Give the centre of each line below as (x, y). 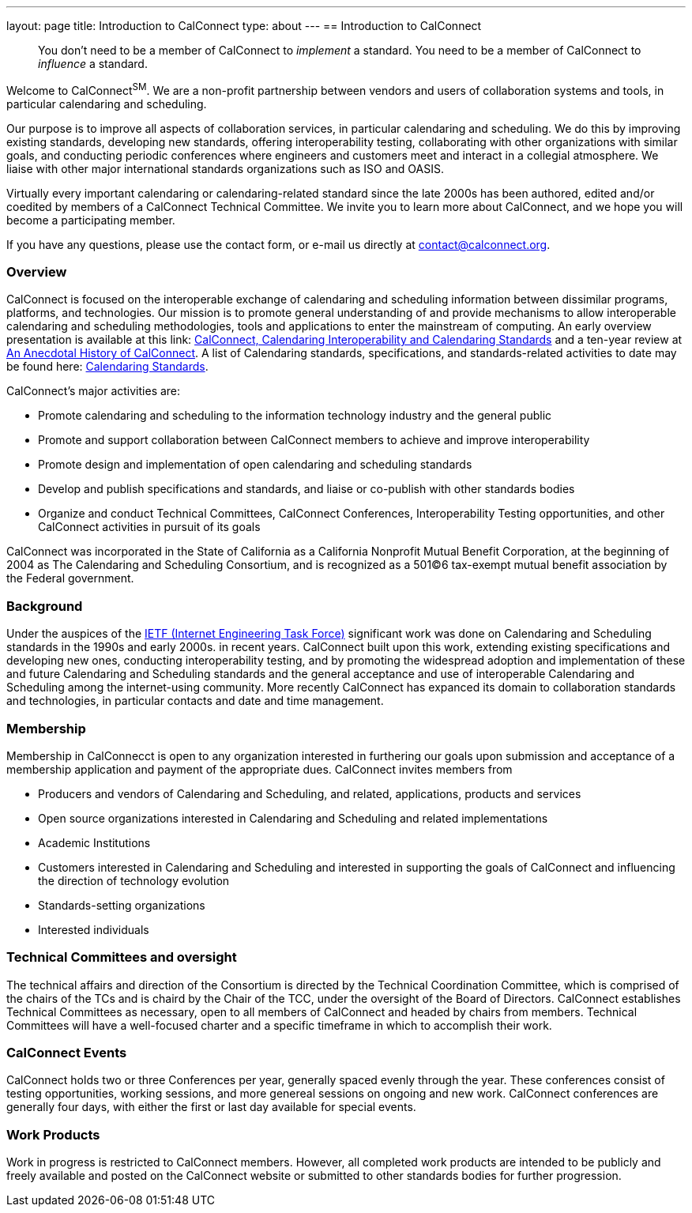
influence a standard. (93, 64)
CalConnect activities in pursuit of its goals (149, 527)
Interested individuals (94, 929)
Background (45, 606)
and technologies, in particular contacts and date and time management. (195, 701)
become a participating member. (91, 220)
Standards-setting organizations (122, 905)
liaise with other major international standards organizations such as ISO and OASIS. (226, 168)
